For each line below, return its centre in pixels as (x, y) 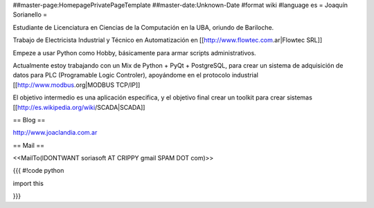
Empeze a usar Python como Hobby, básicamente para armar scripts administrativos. (134, 53)
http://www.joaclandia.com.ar (55, 133)
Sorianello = (30, 15)
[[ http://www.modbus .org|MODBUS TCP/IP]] (77, 85)
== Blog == (29, 120)
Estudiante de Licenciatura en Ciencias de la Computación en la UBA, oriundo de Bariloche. (143, 27)
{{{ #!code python (38, 171)
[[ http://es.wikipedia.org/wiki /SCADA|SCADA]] (79, 107)
